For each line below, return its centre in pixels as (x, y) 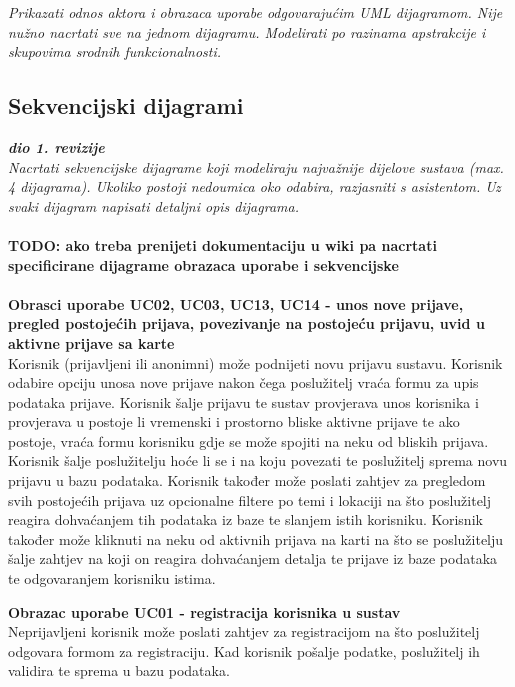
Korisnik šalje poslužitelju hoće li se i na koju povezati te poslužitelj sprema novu (258, 460)
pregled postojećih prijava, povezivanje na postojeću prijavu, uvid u (246, 323)
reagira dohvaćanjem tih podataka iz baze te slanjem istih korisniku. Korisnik (245, 519)
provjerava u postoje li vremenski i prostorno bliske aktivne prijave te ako (234, 421)
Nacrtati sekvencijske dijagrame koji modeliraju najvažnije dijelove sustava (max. (256, 166)
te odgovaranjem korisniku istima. (112, 578)
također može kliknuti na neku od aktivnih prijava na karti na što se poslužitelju (256, 538)
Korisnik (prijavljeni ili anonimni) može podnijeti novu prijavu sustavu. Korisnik (255, 362)
